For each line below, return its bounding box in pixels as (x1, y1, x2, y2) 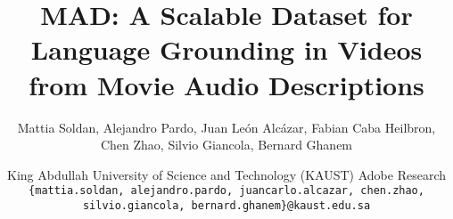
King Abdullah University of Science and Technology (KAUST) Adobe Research (7, 165, 446, 183)
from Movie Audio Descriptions (29, 66, 424, 102)
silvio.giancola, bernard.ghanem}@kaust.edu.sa (82, 199, 371, 212)
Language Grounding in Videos (30, 31, 423, 68)
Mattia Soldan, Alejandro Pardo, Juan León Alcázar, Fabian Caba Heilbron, (17, 118, 436, 136)
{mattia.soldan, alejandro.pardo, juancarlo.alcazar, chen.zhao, (29, 184, 424, 198)
